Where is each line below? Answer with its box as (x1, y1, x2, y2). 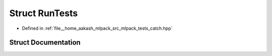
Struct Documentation (9, 38, 81, 47)
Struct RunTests (9, 8, 78, 19)
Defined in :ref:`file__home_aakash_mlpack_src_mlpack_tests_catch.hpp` (22, 25, 173, 31)
